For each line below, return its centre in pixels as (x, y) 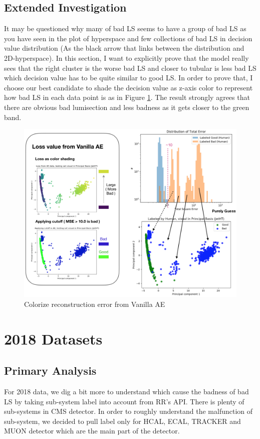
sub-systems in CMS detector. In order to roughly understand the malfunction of (128, 411)
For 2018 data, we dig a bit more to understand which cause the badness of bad (126, 392)
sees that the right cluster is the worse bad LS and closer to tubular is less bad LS (130, 68)
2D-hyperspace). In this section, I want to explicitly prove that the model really (126, 58)
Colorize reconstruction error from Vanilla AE (95, 304)
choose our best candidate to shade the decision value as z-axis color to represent (128, 87)
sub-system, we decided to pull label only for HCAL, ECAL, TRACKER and (122, 421)
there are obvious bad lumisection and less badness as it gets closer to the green (127, 107)
